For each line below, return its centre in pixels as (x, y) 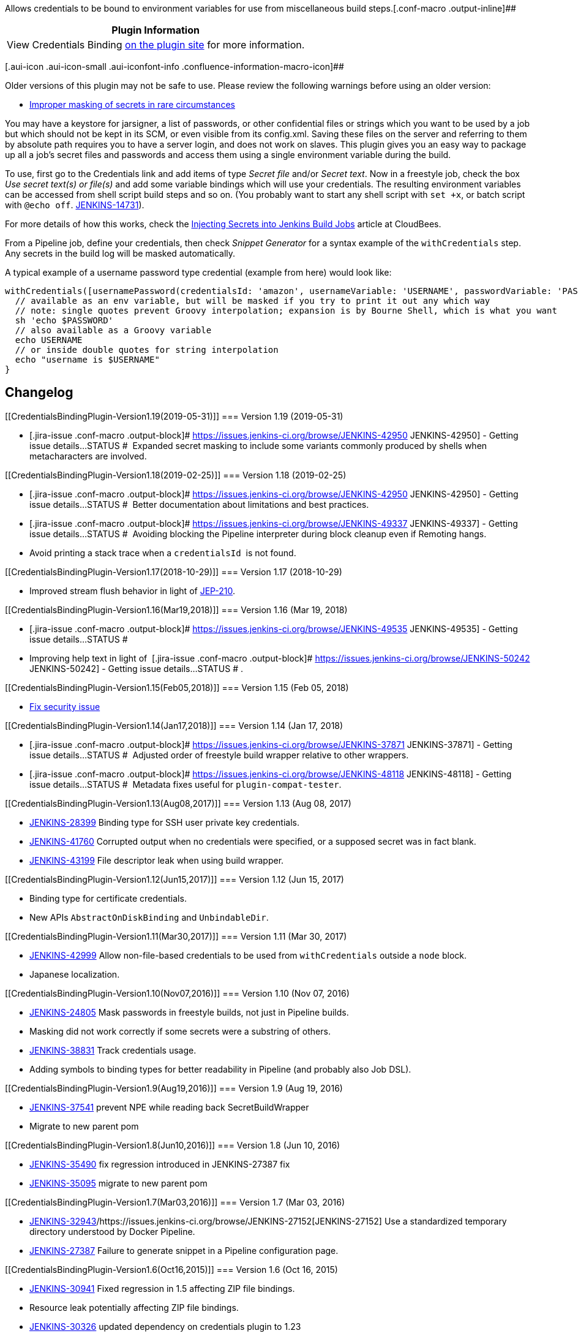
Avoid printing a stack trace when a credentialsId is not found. (163, 553)
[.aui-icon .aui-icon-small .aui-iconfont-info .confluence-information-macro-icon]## (175, 66)
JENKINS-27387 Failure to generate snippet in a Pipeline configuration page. (184, 1250)
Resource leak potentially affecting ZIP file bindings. (134, 1307)
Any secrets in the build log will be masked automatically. (120, 253)
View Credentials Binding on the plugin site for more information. (156, 45)
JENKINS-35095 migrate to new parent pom (118, 1183)
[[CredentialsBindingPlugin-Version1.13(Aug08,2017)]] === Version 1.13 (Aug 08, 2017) (178, 803)
